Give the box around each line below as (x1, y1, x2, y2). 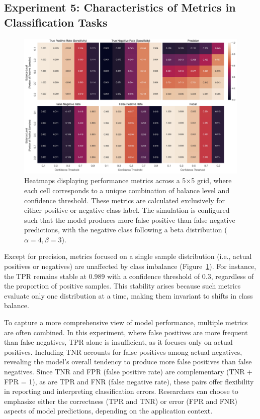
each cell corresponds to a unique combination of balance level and (24, 185, 230, 195)
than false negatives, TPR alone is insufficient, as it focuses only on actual (4, 337, 233, 347)
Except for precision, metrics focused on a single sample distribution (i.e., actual (4, 251, 252, 261)
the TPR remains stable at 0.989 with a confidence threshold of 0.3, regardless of (4, 270, 254, 281)
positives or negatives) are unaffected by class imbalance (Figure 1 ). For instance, (4, 261, 256, 271)
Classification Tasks (4, 14, 108, 30)
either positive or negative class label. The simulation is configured (24, 205, 230, 215)
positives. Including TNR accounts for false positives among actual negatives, (4, 346, 242, 357)
